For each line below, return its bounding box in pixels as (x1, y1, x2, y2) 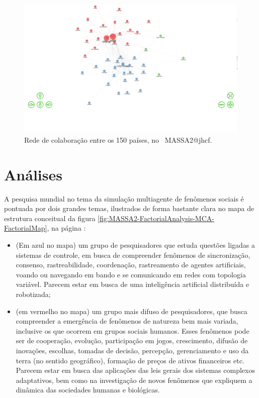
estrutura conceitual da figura (4, 213, 96, 223)
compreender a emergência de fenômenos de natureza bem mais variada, (16, 316, 238, 326)
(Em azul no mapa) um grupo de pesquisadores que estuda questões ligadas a (16, 240, 255, 250)
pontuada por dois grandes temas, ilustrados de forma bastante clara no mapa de (4, 203, 254, 214)
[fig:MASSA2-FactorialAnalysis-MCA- (98, 213, 214, 223)
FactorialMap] (4, 223, 47, 233)
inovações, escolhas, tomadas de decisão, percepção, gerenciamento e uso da (16, 345, 249, 355)
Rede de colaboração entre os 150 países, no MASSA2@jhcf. (24, 134, 212, 145)
